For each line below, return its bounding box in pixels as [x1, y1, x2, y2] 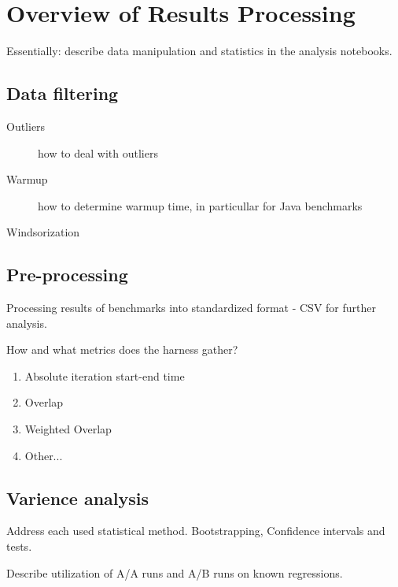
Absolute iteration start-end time [24, 367, 185, 384]
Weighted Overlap [24, 421, 112, 437]
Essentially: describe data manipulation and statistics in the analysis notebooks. [6, 43, 392, 59]
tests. [6, 538, 32, 555]
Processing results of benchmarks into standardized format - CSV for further [6, 299, 376, 316]
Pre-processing [6, 262, 128, 287]
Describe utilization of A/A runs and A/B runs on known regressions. [6, 564, 343, 581]
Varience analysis [6, 485, 149, 510]
